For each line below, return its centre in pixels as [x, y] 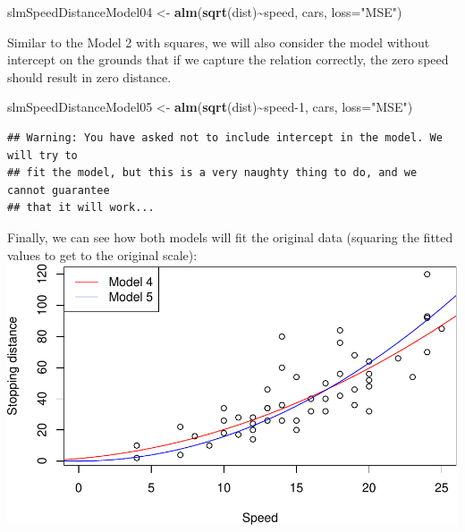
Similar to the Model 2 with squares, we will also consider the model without [219, 42]
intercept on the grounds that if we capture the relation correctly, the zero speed [228, 59]
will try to [42, 155]
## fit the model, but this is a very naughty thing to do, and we [212, 173]
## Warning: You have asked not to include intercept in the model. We [225, 137]
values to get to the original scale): [102, 254]
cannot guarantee [59, 190]
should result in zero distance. [89, 76]
